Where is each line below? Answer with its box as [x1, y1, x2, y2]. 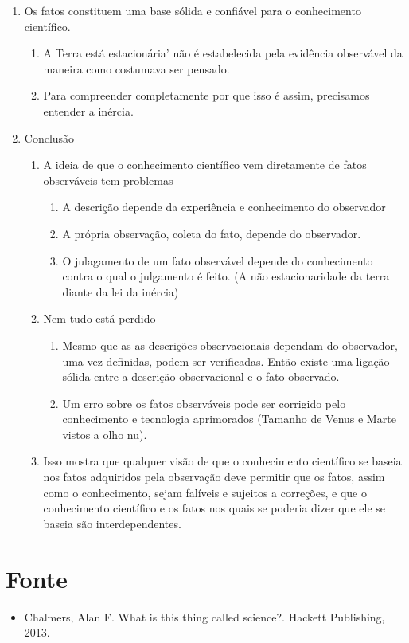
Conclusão [24, 129, 75, 146]
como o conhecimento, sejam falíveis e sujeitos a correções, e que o [43, 484, 367, 500]
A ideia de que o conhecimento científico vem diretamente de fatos [43, 156, 367, 173]
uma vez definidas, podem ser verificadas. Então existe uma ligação [62, 352, 390, 369]
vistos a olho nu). [62, 425, 147, 442]
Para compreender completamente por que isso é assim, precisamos [43, 87, 370, 104]
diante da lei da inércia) [62, 283, 179, 300]
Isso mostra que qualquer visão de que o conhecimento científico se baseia [43, 453, 402, 469]
